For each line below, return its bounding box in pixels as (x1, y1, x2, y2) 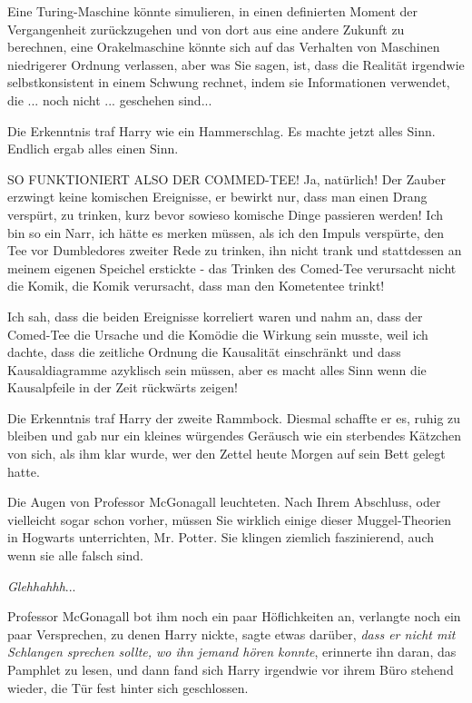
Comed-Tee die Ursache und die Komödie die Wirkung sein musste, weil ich (7, 324, 428, 343)
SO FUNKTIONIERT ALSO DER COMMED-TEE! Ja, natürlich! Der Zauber (7, 169, 446, 188)
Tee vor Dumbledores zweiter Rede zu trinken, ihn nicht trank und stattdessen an (7, 241, 462, 260)
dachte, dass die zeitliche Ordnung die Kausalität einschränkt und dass (7, 342, 401, 361)
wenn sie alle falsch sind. (7, 546, 143, 565)
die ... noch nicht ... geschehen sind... (7, 90, 212, 109)
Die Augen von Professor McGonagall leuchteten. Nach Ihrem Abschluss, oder (7, 492, 441, 511)
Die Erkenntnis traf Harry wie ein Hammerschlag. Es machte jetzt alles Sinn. (7, 121, 436, 140)
